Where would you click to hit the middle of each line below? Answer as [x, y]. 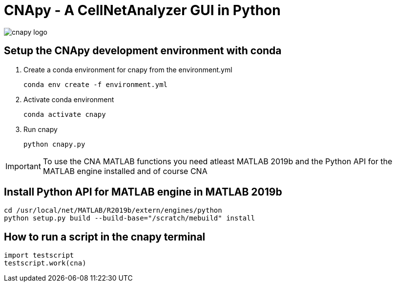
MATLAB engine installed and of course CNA [125, 171]
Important [23, 166]
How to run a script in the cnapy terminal [105, 237]
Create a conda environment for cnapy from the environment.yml [128, 69]
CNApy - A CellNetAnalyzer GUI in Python [142, 10]
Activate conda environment [69, 99]
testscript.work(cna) [45, 263]
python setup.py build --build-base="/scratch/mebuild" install [130, 218]
